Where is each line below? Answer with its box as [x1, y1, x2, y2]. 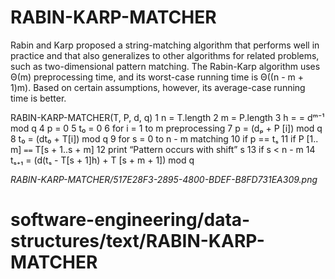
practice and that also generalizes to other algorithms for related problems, [10, 49, 320, 61]
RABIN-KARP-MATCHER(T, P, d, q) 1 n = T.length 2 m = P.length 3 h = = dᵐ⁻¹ [10, 111, 325, 123]
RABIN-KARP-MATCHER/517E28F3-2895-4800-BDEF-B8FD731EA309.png [10, 173, 318, 185]
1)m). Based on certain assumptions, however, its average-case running [10, 81, 306, 93]
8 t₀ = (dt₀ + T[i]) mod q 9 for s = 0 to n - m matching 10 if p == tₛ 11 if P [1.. [10, 132, 319, 145]
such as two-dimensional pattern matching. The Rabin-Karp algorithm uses [10, 60, 321, 72]
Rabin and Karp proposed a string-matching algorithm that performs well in [10, 39, 320, 51]
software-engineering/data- [10, 209, 251, 231]
